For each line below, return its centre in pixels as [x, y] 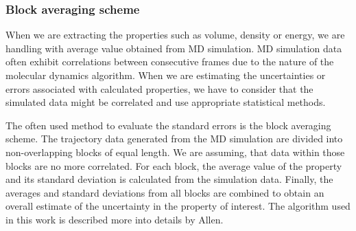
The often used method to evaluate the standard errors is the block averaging [168, 125]
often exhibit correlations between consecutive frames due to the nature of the [170, 62]
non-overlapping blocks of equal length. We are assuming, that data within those [175, 152]
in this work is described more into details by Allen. [115, 219]
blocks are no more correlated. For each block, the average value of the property [174, 165]
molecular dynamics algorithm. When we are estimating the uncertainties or [166, 75]
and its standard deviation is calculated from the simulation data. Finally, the [169, 179]
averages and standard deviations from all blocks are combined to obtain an [165, 192]
